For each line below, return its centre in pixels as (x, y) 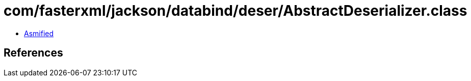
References (33, 53)
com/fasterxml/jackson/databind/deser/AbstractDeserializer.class (235, 11)
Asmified (39, 33)
